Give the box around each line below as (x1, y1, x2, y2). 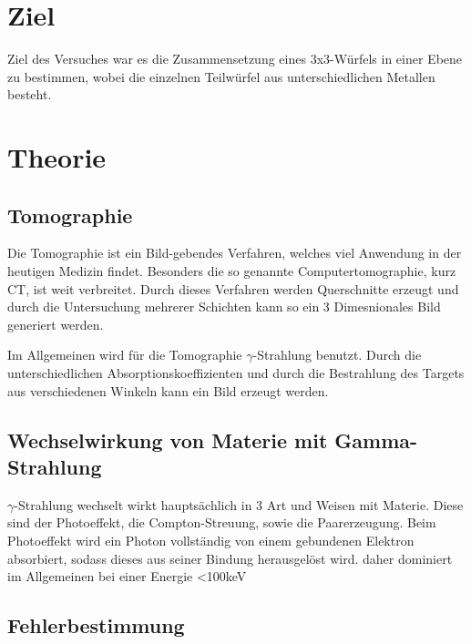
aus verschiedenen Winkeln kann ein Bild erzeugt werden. (7, 381, 329, 400)
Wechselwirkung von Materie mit (7, 425, 328, 454)
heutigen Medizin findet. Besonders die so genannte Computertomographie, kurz (7, 261, 456, 281)
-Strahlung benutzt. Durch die (252, 345, 422, 364)
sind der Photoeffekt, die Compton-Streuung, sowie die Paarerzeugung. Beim (7, 513, 436, 532)
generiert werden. (7, 314, 104, 333)
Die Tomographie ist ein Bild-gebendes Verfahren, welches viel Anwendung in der (7, 243, 462, 262)
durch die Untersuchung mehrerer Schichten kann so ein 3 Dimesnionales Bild (7, 297, 441, 316)
